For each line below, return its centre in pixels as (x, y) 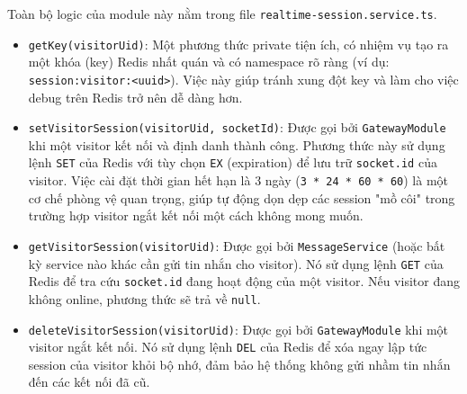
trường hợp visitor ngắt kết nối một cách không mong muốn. (196, 215)
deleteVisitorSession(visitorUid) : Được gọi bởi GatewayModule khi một (238, 329)
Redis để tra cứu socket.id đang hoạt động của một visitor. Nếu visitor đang (244, 281)
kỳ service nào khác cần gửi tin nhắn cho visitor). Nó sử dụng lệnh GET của (236, 263)
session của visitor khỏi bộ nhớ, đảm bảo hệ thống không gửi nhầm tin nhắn (239, 364)
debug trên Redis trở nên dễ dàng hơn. (135, 97)
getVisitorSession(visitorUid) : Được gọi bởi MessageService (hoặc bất (237, 245)
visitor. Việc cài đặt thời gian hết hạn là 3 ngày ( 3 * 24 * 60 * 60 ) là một (238, 180)
